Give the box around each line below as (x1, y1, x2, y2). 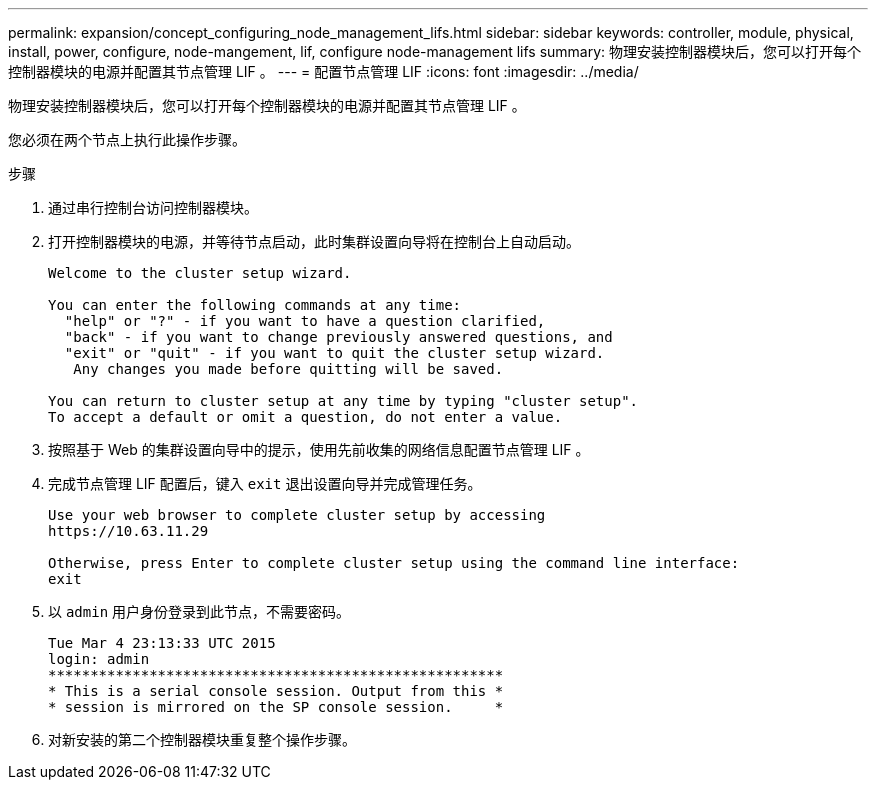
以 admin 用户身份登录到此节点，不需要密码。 (48, 603, 351, 620)
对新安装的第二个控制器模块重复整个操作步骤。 (48, 731, 356, 748)
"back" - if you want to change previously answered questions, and (64, 329, 613, 345)
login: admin (48, 651, 150, 667)
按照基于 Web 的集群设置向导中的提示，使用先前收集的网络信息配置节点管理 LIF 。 (48, 441, 590, 458)
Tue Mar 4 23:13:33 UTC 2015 (48, 635, 276, 651)
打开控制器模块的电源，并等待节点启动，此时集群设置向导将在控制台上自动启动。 (48, 233, 580, 250)
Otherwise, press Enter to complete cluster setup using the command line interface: (48, 555, 740, 571)
